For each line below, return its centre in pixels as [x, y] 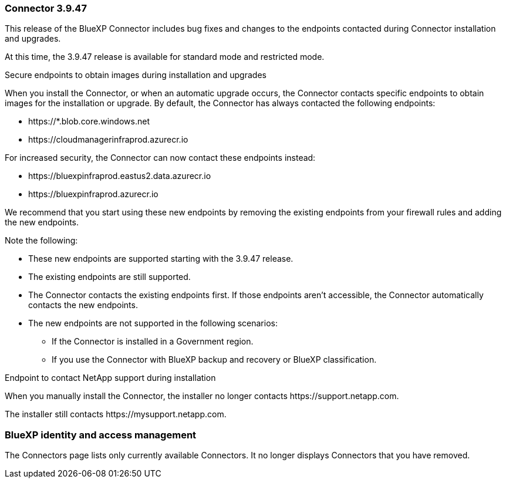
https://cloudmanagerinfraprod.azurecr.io [108, 140]
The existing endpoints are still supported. [109, 277]
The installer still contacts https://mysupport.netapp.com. [116, 414]
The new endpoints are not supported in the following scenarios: [153, 323]
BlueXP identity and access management [101, 435]
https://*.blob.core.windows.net [89, 121]
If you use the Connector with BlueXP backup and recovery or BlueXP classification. [214, 360]
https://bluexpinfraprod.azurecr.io [93, 194]
